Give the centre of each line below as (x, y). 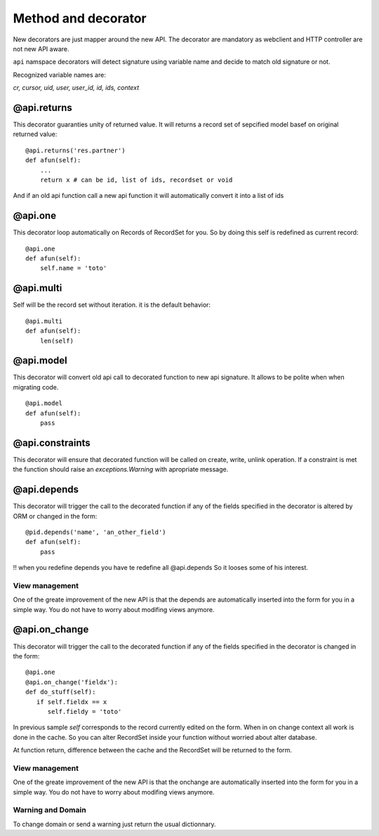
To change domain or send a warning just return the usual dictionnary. (114, 824)
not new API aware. (41, 48)
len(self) (56, 341)
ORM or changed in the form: (55, 516)
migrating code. (36, 387)
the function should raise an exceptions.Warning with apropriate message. (121, 470)
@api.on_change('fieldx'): (72, 682)
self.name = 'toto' (73, 268)
